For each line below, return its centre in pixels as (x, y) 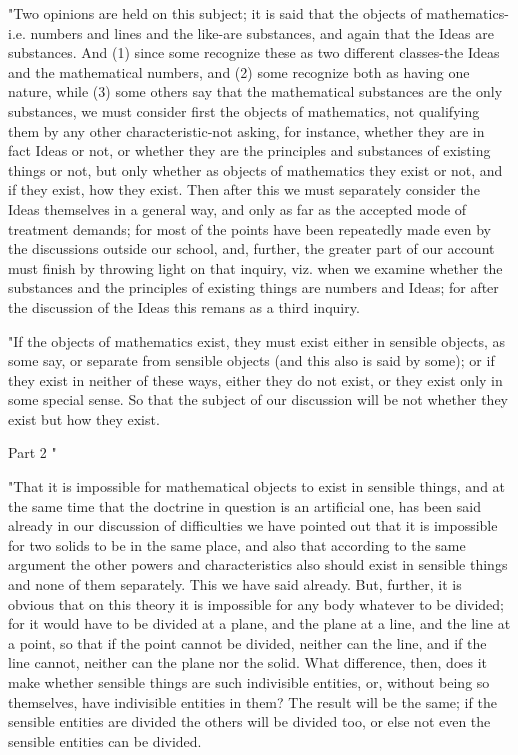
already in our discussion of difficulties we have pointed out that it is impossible (253, 525)
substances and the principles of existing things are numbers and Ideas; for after (253, 287)
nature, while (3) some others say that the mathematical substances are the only (255, 91)
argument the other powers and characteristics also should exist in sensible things (258, 564)
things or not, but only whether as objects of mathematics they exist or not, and (255, 169)
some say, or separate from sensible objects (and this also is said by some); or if (251, 360)
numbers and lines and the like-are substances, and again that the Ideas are (262, 32)
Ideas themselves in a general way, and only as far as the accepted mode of (237, 208)
